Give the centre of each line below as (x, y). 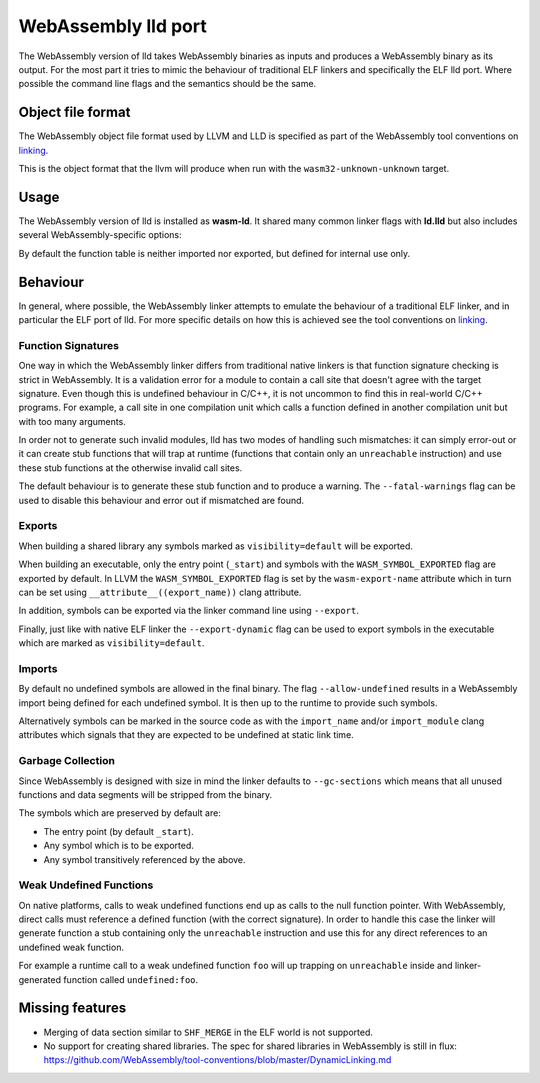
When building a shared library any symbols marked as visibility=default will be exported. (216, 546)
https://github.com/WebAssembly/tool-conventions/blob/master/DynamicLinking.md (217, 1060)
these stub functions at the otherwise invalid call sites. (130, 467)
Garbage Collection (66, 761)
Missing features (72, 1008)
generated (40, 979)
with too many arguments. (72, 421)
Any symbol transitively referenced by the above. (144, 859)
